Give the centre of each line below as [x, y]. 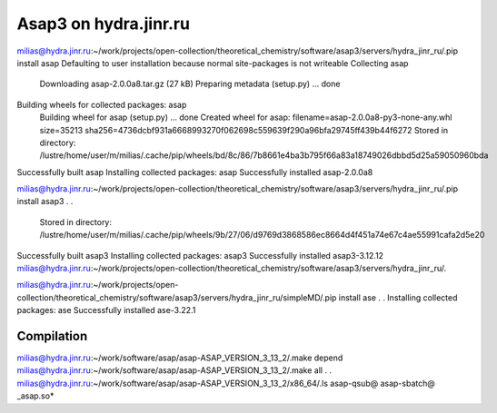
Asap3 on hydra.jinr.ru [104, 24]
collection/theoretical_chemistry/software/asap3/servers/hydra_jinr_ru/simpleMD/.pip [177, 297]
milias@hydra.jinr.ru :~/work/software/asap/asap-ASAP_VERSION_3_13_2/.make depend [180, 358]
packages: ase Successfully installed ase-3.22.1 [106, 310]
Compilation [52, 336]
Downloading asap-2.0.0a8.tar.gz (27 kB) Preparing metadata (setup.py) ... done [190, 84]
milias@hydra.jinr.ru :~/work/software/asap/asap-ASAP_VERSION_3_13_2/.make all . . [174, 370]
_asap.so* [35, 396]
